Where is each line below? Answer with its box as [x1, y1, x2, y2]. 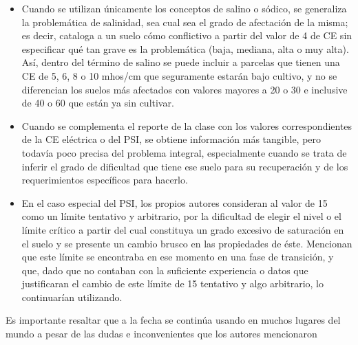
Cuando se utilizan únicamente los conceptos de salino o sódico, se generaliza [21, 1, 347, 15]
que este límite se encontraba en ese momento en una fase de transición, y [21, 249, 334, 264]
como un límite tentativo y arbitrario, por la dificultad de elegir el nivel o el [21, 209, 341, 223]
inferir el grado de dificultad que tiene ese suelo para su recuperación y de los [21, 159, 348, 173]
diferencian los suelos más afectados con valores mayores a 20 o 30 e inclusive [21, 82, 348, 96]
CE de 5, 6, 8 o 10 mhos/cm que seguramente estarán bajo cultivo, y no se [21, 68, 337, 82]
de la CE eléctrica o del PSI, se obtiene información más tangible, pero [21, 132, 322, 146]
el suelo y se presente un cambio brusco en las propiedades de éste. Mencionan [21, 236, 352, 250]
